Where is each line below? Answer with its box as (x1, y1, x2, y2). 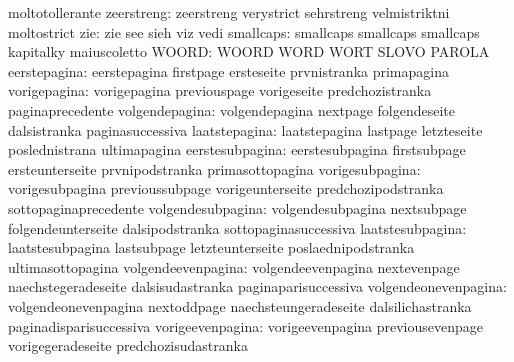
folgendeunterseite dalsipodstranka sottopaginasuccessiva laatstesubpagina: (8, 217, 467, 238)
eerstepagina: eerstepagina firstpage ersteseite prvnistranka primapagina (8, 60, 449, 81)
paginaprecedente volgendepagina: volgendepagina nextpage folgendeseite (8, 99, 455, 120)
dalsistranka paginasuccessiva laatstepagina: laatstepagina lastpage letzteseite (8, 119, 483, 140)
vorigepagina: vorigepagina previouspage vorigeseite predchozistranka (8, 80, 432, 101)
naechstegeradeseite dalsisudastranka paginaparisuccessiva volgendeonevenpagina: (8, 276, 507, 297)
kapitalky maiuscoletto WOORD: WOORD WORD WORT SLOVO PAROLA (8, 41, 490, 62)
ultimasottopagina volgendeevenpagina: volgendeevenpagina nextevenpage (8, 256, 460, 277)
